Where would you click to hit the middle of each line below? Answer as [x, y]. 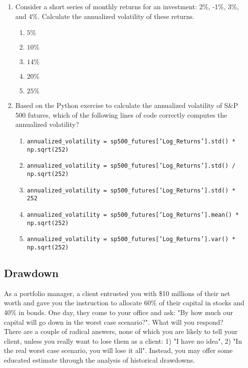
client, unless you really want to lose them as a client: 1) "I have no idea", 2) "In [123, 341]
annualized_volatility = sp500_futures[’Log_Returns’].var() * [131, 239]
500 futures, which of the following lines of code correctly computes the [121, 114]
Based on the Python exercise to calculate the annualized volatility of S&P [127, 105]
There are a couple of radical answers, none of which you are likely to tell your [121, 331]
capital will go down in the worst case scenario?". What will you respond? [114, 322]
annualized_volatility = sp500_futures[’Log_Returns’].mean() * [133, 215]
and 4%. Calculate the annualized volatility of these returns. [105, 16]
